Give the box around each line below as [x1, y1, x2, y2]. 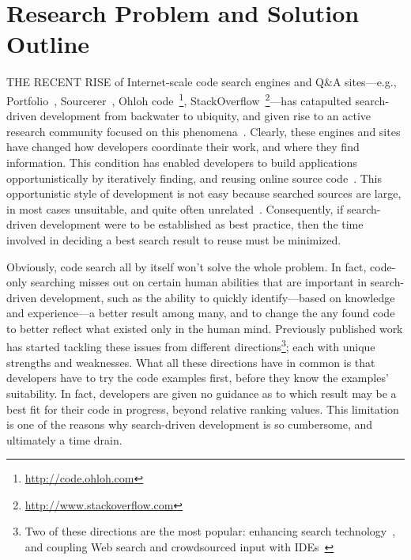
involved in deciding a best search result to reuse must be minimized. [6, 231, 341, 248]
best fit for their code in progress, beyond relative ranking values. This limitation [6, 400, 399, 417]
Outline [6, 28, 90, 60]
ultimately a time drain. [6, 431, 123, 448]
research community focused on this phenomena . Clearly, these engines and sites [6, 123, 401, 139]
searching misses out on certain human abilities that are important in [30, 274, 367, 290]
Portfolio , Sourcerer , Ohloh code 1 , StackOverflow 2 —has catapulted [6, 89, 352, 108]
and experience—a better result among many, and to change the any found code [6, 305, 395, 321]
